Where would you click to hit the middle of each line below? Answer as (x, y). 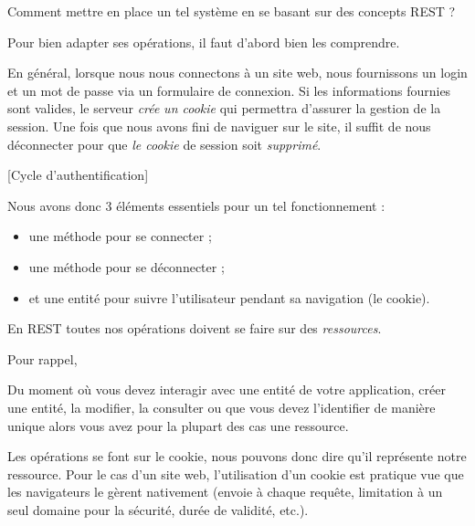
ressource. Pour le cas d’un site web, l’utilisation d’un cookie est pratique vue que (236, 473)
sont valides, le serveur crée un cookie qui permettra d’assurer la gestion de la (224, 108)
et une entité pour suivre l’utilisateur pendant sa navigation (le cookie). (229, 297)
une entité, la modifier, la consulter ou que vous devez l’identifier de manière (222, 407)
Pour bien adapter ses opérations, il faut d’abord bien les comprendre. (204, 42)
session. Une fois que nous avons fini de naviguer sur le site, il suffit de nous (219, 126)
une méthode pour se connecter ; (120, 236)
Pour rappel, (42, 358)
